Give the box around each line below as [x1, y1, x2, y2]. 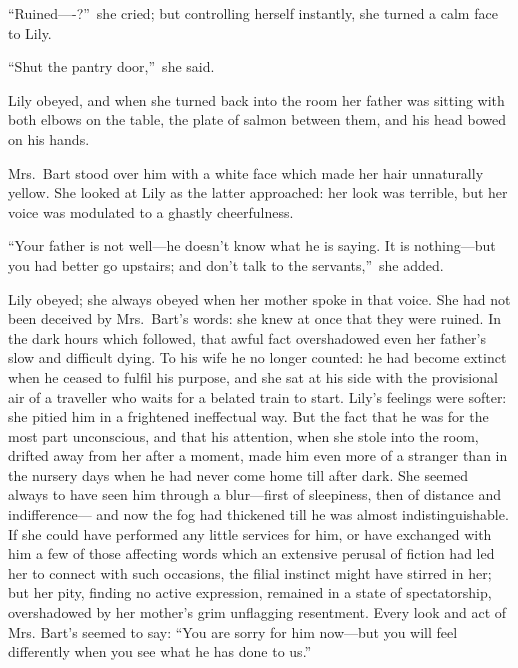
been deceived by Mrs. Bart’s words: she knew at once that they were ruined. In [8, 308, 501, 329]
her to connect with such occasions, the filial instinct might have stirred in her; [8, 562, 492, 583]
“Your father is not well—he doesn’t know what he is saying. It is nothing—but [8, 235, 496, 256]
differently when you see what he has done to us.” [8, 641, 312, 662]
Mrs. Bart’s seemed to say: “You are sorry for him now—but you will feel [8, 621, 458, 642]
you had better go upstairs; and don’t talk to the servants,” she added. [8, 254, 444, 275]
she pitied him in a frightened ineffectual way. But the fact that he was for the [8, 406, 489, 427]
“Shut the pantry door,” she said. [8, 56, 215, 77]
